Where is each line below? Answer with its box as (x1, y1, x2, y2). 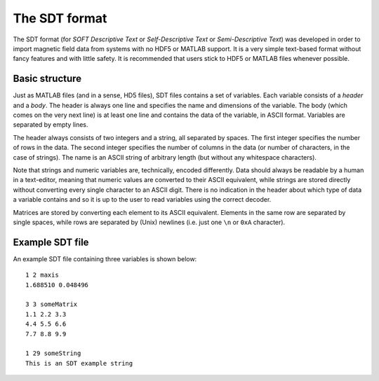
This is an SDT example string (25, 359, 133, 367)
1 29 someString (25, 349, 81, 357)
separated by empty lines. (13, 120, 88, 129)
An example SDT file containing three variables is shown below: (13, 254, 197, 263)
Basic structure (13, 73, 82, 85)
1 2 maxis (25, 271, 59, 279)
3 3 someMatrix (25, 300, 78, 308)
